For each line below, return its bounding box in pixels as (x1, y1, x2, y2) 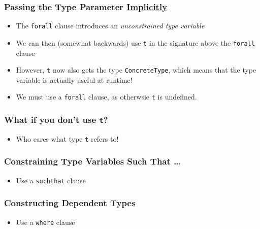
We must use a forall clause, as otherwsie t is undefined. (16, 91, 197, 102)
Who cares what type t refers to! (16, 133, 119, 144)
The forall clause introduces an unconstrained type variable (16, 20, 205, 31)
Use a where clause (16, 216, 75, 227)
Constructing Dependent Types (4, 197, 136, 209)
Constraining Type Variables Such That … (4, 155, 181, 168)
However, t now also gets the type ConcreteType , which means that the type (16, 64, 256, 75)
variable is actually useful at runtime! (16, 74, 133, 85)
